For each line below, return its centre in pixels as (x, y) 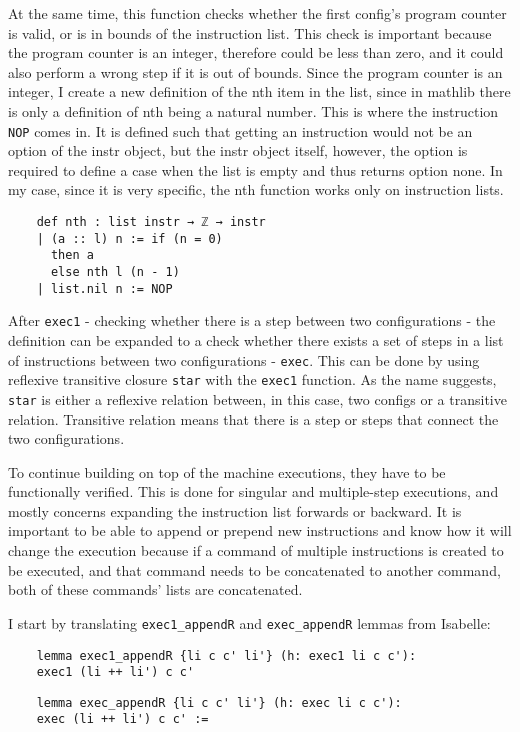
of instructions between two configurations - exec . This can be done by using (244, 359)
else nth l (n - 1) (115, 271)
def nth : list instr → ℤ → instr (151, 222)
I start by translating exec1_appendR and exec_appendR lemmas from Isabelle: (249, 622)
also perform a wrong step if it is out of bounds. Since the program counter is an (255, 71)
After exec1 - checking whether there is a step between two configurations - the (252, 320)
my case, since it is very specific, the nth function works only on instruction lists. (256, 189)
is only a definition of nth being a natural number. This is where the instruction (253, 110)
